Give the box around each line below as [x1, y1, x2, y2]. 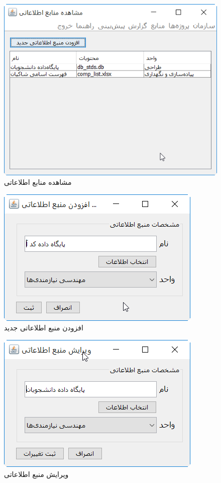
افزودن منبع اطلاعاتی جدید [4, 322, 83, 333]
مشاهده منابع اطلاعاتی [4, 177, 72, 187]
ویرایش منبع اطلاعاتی [4, 468, 69, 479]
